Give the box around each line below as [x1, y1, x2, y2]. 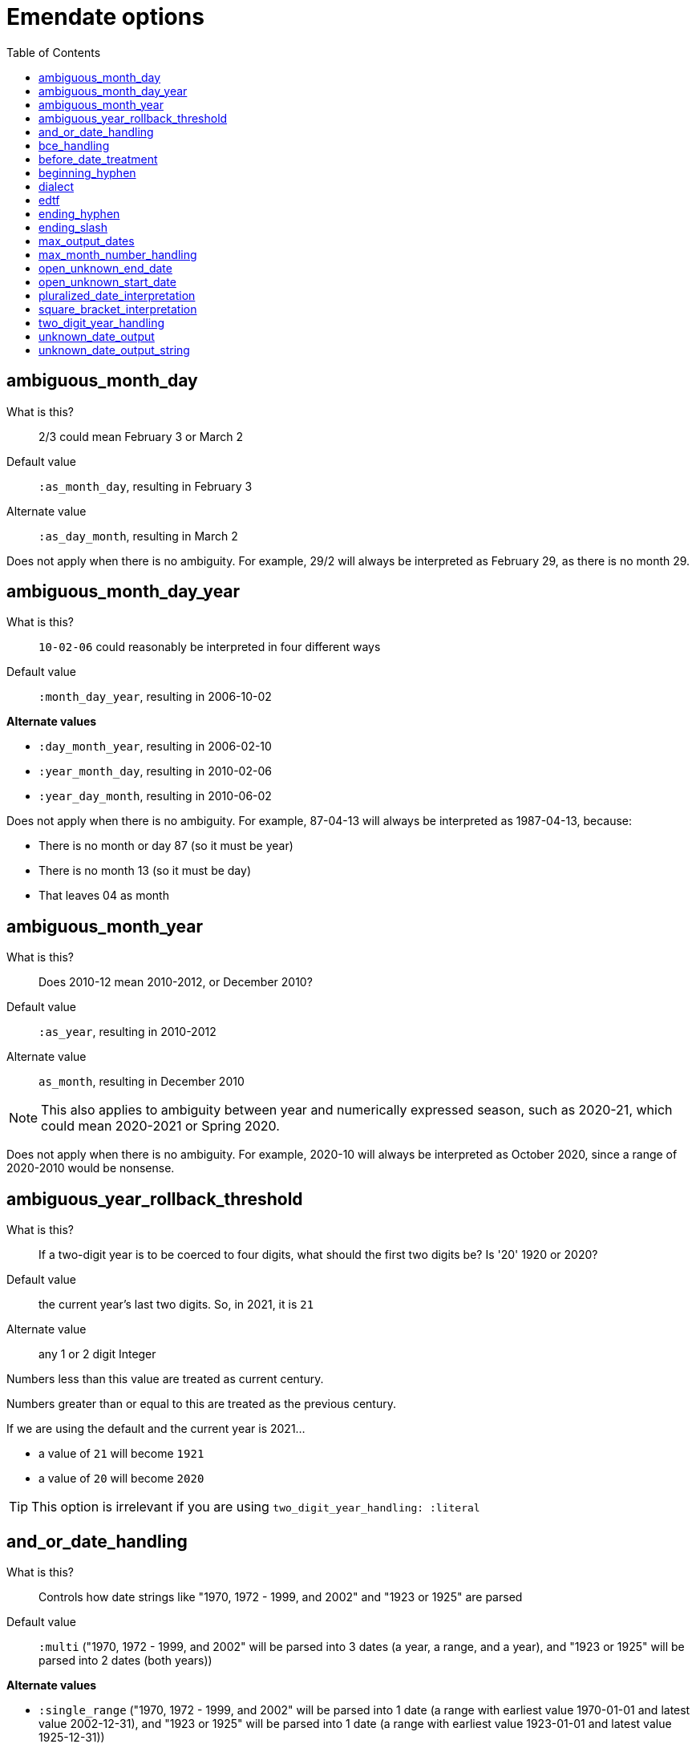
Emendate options [6, 3, 204, 30]
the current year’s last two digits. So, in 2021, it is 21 [38, 1297, 314, 1312]
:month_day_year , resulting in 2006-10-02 [38, 690, 272, 704]
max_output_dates [38, 233, 135, 248]
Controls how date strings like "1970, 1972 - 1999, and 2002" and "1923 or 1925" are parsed [38, 1589, 523, 1604]
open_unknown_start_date [38, 274, 176, 289]
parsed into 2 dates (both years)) [38, 1653, 212, 1667]
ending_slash [38, 220, 107, 234]
